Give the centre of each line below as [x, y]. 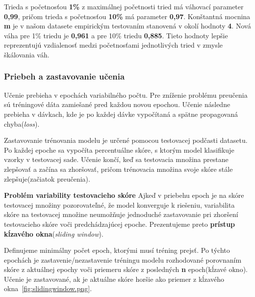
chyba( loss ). [22, 123]
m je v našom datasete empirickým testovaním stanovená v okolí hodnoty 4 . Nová [127, 26]
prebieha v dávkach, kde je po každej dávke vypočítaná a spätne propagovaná [121, 114]
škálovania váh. [27, 54]
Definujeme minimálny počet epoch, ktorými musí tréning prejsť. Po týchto [117, 250]
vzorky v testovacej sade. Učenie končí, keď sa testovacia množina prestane [116, 159]
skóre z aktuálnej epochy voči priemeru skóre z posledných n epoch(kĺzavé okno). [126, 269]
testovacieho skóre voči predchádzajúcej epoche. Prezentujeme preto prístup [120, 224]
